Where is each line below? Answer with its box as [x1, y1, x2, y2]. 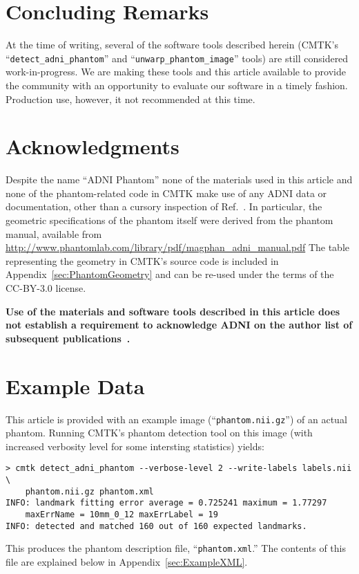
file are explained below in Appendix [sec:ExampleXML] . [6, 554, 248, 568]
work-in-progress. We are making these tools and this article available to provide [6, 64, 346, 79]
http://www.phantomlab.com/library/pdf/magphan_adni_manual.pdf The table [6, 240, 349, 254]
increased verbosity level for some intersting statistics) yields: [6, 438, 264, 453]
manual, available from [6, 226, 102, 241]
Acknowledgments [6, 132, 179, 160]
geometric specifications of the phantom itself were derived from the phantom [6, 213, 333, 228]
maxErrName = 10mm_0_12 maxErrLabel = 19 [25, 510, 218, 519]
